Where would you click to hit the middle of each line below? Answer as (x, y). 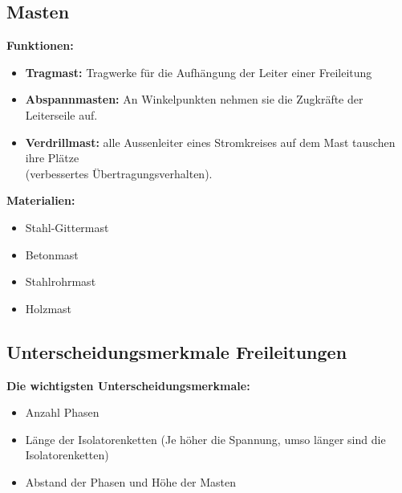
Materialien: (41, 200)
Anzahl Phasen (62, 412)
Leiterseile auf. (61, 114)
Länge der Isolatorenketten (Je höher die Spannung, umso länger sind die (205, 439)
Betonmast (52, 254)
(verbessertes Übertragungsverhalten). (119, 173)
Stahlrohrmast (61, 281)
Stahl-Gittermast (67, 227)
